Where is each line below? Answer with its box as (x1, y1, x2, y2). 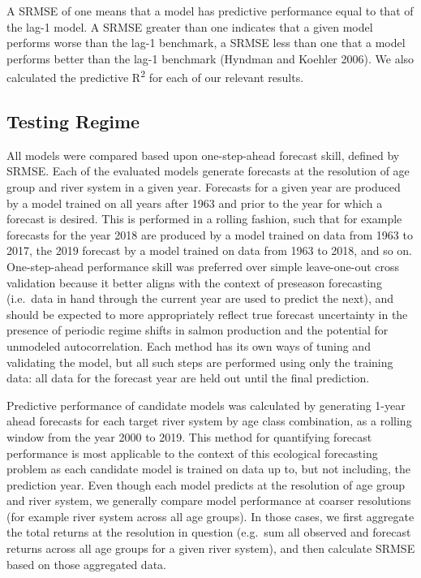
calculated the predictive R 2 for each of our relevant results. (6, 67, 304, 86)
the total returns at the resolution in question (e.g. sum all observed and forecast (6, 524, 411, 541)
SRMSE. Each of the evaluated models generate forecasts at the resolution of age (6, 162, 410, 179)
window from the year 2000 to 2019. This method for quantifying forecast (6, 428, 372, 445)
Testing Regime (6, 109, 140, 134)
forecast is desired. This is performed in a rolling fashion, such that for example (6, 210, 402, 227)
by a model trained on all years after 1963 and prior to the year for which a (6, 194, 383, 211)
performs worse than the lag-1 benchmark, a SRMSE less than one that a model (6, 34, 406, 51)
